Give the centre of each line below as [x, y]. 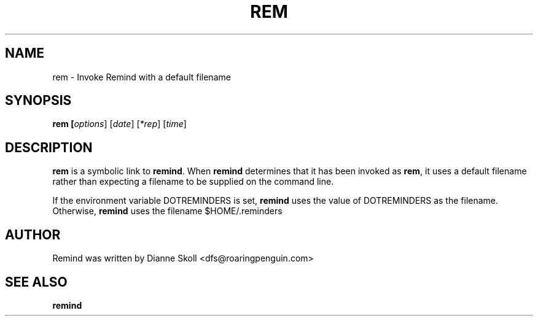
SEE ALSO [36, 282]
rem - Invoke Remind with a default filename [142, 77]
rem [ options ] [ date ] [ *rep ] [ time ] [119, 124]
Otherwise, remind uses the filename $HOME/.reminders [167, 211]
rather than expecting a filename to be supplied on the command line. [193, 182]
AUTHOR [33, 234]
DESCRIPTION [49, 147]
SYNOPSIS [38, 101]
